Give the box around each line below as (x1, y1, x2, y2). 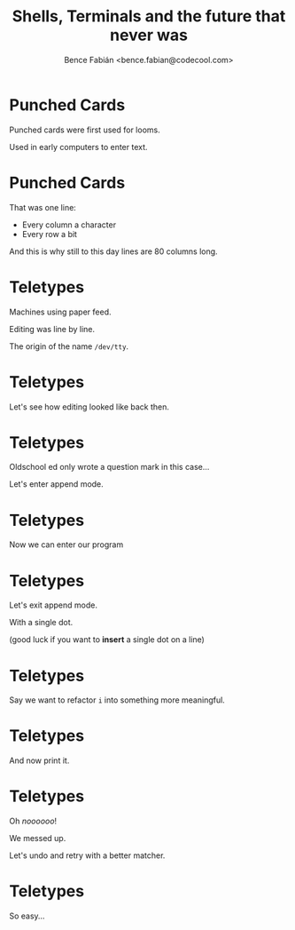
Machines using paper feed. (9, 306, 113, 317)
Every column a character (21, 219, 117, 230)
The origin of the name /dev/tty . (9, 340, 129, 352)
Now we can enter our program (9, 539, 124, 550)
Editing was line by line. (9, 323, 96, 334)
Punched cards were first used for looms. (9, 124, 161, 135)
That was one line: (9, 202, 77, 212)
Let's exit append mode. (9, 600, 97, 610)
